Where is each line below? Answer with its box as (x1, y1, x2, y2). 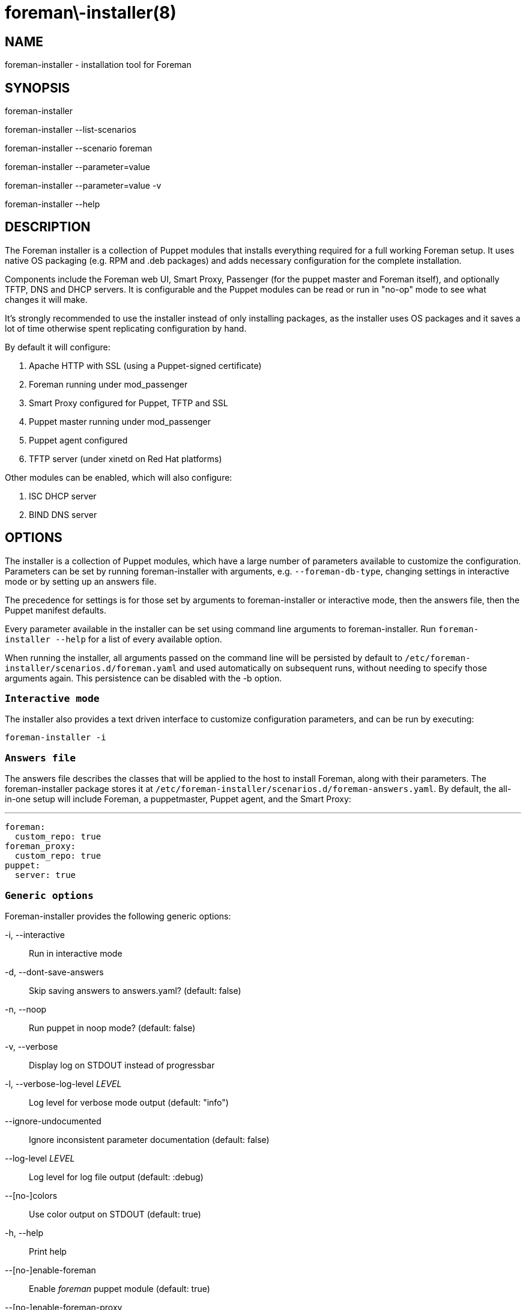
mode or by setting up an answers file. (5, 576, 157, 586)
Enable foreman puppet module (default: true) (29, 1283, 210, 1294)
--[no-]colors (5, 1190, 58, 1201)
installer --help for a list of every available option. (5, 633, 222, 644)
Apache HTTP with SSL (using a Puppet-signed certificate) (29, 360, 262, 371)
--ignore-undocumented (5, 1115, 101, 1126)
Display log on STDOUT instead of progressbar (29, 1059, 215, 1070)
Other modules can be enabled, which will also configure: (5, 472, 232, 483)
